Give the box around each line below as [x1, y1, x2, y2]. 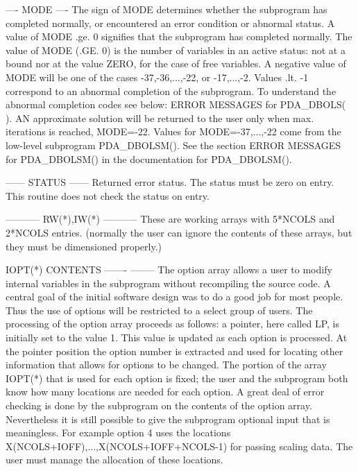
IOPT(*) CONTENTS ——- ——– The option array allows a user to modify [6, 262, 332, 277]
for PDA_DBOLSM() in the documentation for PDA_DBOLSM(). [6, 151, 292, 166]
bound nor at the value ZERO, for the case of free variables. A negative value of [6, 56, 346, 71]
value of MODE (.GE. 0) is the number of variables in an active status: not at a [6, 42, 346, 57]
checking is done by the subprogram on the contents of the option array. [6, 398, 312, 413]
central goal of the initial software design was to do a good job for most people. [6, 289, 343, 304]
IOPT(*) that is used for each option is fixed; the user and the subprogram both [6, 370, 348, 385]
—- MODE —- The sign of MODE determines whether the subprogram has [6, 2, 327, 16]
